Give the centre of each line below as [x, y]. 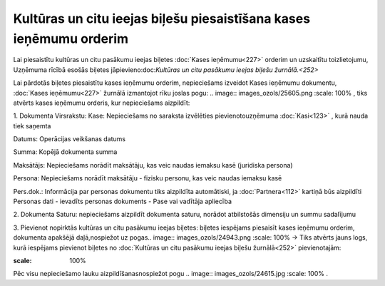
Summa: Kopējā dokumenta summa [65, 152]
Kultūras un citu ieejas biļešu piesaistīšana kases [161, 19]
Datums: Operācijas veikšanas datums [70, 139]
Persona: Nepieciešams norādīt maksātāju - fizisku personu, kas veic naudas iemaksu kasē [148, 178]
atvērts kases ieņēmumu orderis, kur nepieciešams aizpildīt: [102, 103]
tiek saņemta [32, 126]
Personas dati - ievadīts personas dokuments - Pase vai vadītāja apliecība [122, 201]
